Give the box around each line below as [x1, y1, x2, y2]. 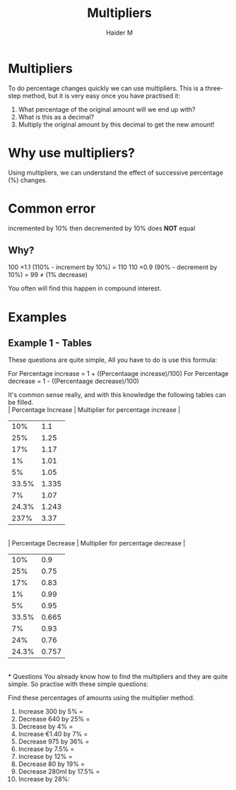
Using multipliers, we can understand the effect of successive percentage [8, 168, 223, 177]
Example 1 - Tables [8, 337, 93, 349]
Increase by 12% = [18, 753, 73, 761]
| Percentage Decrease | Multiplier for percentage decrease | [8, 539, 186, 548]
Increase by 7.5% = [18, 745, 75, 753]
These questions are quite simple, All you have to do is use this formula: [8, 355, 218, 365]
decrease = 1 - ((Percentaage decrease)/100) [8, 377, 140, 386]
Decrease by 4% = [18, 722, 73, 731]
